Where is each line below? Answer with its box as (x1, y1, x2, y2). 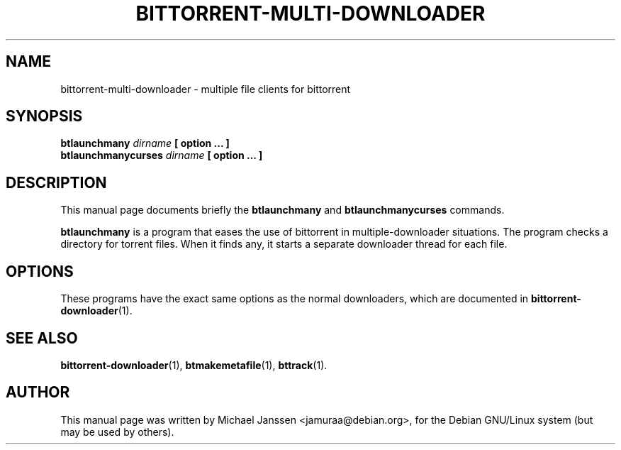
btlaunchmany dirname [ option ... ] (60, 137, 230, 150)
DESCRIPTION (6, 173, 107, 192)
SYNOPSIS (6, 107, 83, 126)
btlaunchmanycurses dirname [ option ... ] (60, 149, 263, 162)
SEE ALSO (6, 329, 78, 347)
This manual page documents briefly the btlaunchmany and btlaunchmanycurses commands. (60, 204, 505, 216)
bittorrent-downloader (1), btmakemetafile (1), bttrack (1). (60, 358, 328, 371)
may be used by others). (60, 425, 174, 438)
